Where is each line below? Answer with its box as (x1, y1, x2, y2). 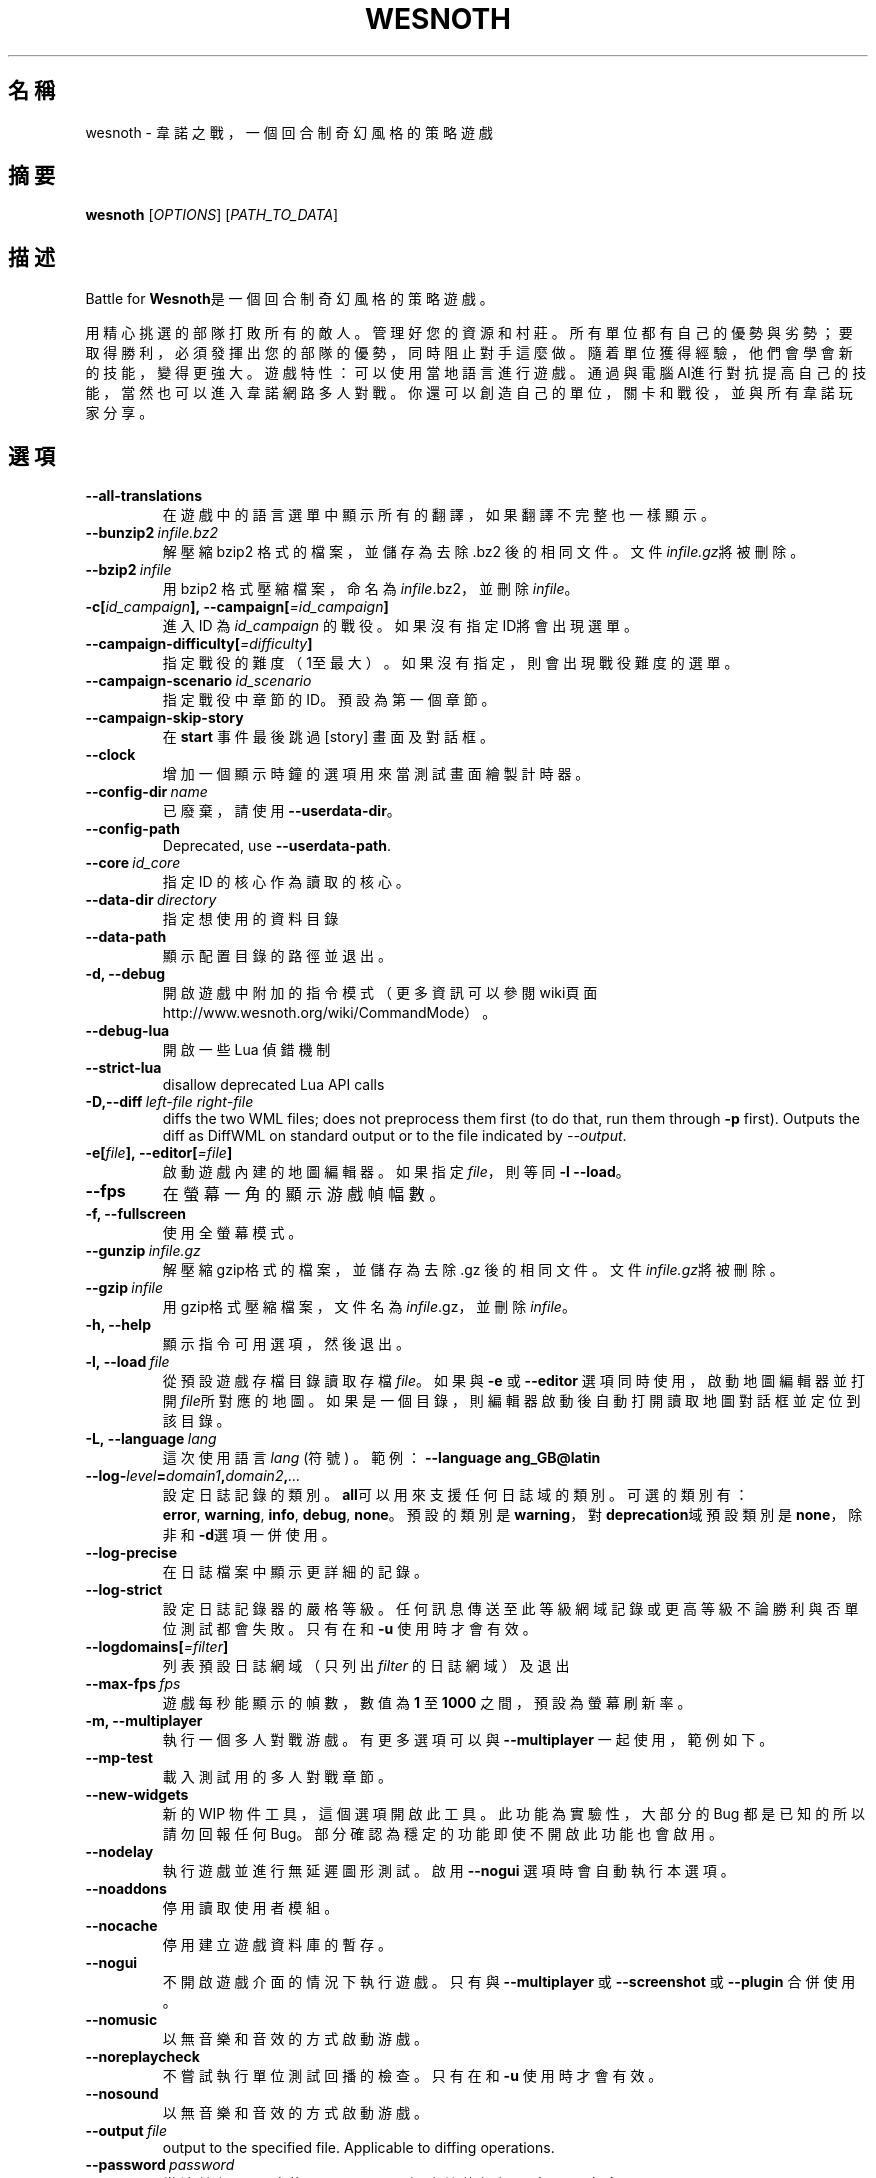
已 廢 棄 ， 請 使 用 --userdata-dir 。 (162, 802, 401, 820)
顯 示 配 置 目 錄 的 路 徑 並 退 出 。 (162, 947, 393, 965)
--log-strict (85, 1581, 163, 1599)
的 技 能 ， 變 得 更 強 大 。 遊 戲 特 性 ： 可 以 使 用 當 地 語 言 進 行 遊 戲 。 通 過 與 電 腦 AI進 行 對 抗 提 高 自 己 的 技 (85, 364, 867, 382)
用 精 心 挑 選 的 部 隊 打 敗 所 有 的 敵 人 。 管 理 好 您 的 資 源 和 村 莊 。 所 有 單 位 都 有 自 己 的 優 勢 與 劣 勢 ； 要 (85, 324, 853, 342)
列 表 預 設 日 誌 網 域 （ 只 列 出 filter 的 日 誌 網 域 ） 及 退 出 (162, 1657, 570, 1675)
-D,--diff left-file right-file (85, 1093, 254, 1111)
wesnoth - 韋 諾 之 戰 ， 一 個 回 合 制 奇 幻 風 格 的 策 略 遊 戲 (85, 123, 493, 141)
